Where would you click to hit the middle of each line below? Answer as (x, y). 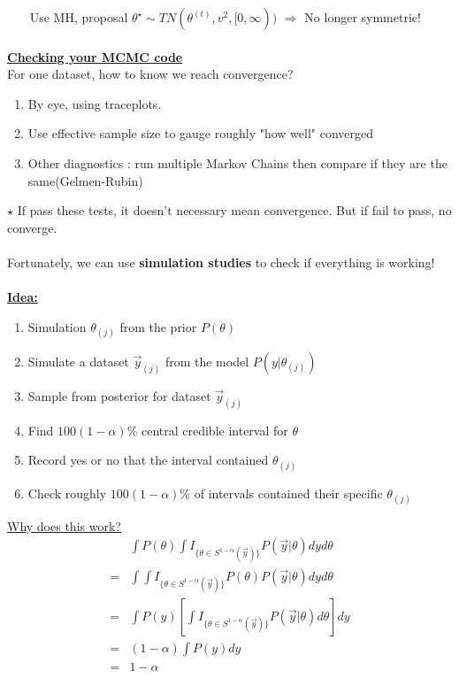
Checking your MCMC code (95, 56)
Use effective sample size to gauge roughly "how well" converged (201, 133)
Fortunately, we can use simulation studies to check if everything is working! (221, 262)
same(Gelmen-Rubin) (85, 180)
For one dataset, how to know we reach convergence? (150, 74)
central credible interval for (214, 430)
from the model (207, 361)
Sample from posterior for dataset (119, 395)
